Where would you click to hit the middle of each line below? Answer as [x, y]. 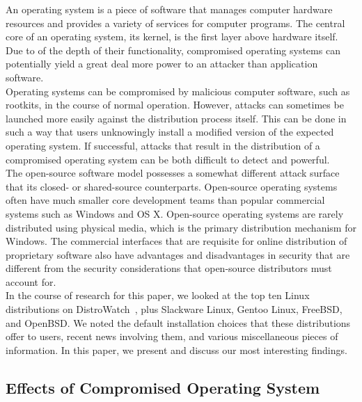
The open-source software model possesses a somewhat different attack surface [173, 173]
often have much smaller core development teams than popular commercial [165, 200]
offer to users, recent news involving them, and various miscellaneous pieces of [172, 336]
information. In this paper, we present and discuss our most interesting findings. [176, 349]
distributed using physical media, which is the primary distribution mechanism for [181, 227]
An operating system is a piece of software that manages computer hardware [169, 9]
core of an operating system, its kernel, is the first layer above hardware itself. [172, 37]
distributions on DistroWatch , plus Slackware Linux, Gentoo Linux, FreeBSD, [174, 309]
